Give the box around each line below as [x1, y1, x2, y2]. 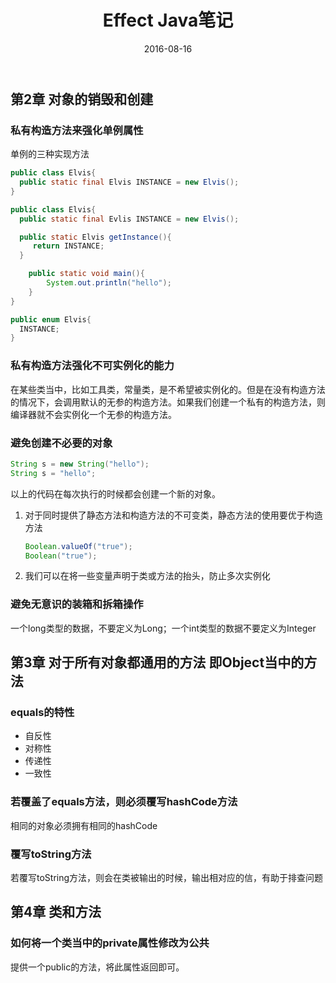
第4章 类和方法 [10, 904, 102, 921]
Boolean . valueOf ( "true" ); [24, 541, 133, 551]
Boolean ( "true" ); [24, 551, 98, 561]
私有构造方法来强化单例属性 [10, 123, 144, 137]
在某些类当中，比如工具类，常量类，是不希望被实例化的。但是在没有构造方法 [10, 383, 326, 395]
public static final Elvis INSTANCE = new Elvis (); [19, 177, 240, 188]
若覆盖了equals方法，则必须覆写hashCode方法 [10, 795, 238, 809]
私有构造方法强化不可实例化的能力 [10, 359, 175, 373]
